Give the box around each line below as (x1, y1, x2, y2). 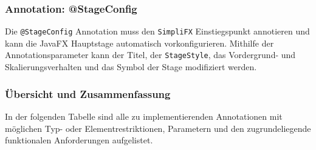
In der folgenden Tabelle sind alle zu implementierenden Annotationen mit (5, 109, 283, 122)
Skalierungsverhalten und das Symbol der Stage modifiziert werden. (5, 60, 257, 73)
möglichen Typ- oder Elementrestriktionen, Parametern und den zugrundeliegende (5, 122, 311, 134)
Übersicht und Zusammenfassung (5, 86, 171, 101)
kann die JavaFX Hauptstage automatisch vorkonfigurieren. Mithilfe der (5, 36, 274, 49)
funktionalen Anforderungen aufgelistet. (5, 134, 153, 146)
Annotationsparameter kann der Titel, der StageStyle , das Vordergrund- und (5, 48, 296, 61)
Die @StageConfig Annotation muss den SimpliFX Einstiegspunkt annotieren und (5, 25, 310, 37)
